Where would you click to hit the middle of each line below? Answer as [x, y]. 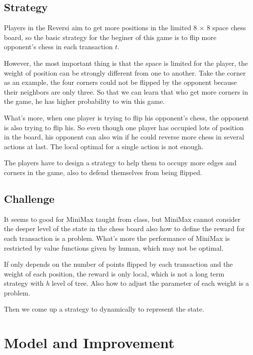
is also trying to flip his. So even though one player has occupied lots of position [124, 127]
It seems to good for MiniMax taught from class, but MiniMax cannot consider [122, 219]
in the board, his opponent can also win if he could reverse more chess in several [124, 137]
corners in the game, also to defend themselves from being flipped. [103, 172]
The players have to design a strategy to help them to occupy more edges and [120, 163]
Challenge [29, 198]
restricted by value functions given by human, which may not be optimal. [114, 247]
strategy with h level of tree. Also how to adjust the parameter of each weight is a [126, 283]
